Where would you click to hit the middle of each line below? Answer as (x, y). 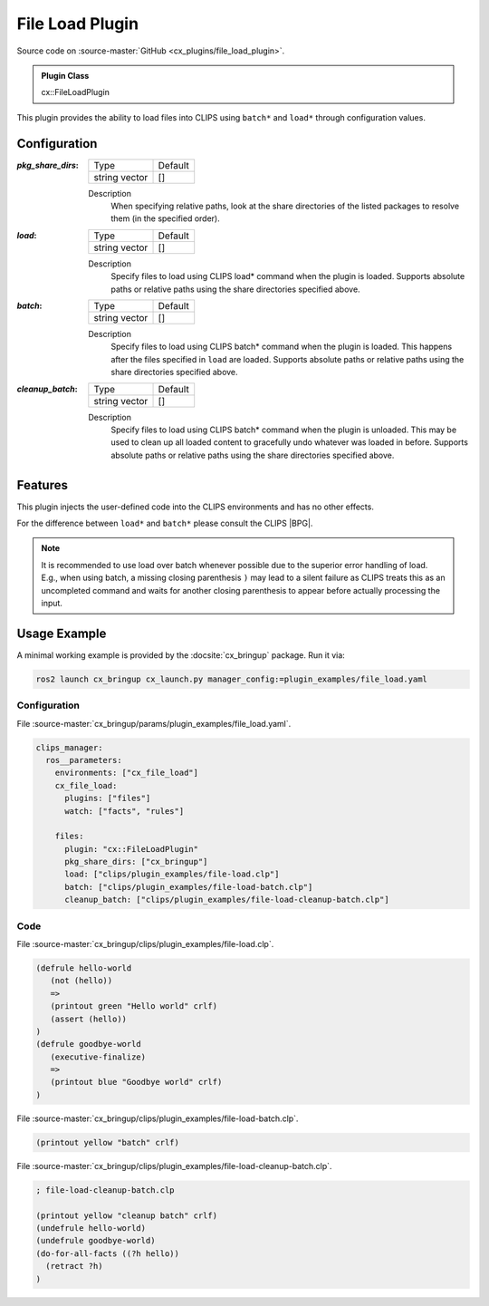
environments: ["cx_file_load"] (127, 773)
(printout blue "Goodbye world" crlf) (136, 1082)
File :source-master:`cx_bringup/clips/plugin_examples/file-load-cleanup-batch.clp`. (174, 1166)
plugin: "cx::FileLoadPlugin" (132, 849)
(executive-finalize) (98, 1057)
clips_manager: (69, 747)
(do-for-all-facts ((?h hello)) (108, 1253)
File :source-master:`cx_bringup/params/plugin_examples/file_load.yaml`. (154, 723)
